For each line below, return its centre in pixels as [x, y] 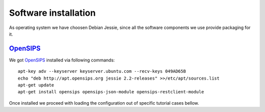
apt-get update [36, 85]
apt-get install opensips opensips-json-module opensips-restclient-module [111, 92]
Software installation [52, 13]
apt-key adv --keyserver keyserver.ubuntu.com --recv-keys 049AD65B [102, 71]
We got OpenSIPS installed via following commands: [62, 60]
